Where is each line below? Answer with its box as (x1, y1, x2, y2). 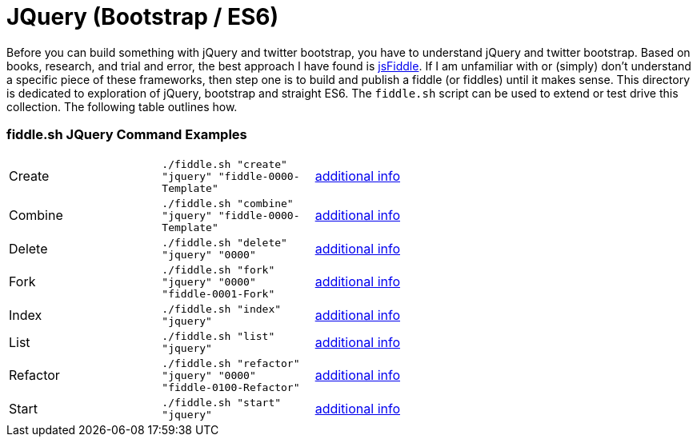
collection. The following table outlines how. (6, 99, 238, 114)
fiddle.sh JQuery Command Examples (6, 126, 247, 143)
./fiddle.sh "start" (162, 396, 282, 409)
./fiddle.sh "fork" (162, 263, 275, 276)
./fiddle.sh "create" (162, 158, 287, 170)
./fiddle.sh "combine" (162, 197, 294, 210)
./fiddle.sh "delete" (162, 236, 287, 249)
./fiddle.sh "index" (162, 302, 282, 315)
